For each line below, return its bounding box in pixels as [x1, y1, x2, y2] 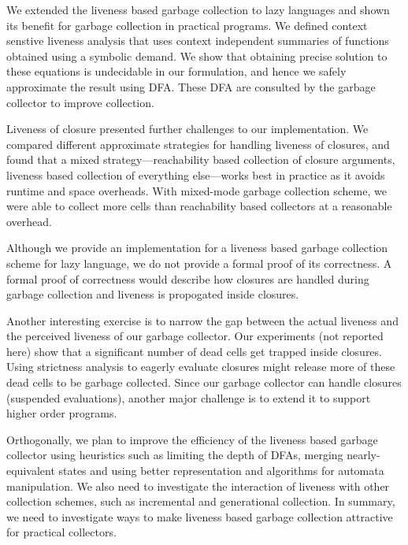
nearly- [347, 447, 380, 463]
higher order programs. [6, 405, 117, 421]
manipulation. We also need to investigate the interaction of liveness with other [6, 477, 390, 494]
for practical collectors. [6, 524, 117, 540]
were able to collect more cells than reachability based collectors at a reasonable [6, 198, 392, 214]
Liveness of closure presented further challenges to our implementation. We [6, 120, 369, 137]
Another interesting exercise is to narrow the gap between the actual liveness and [6, 312, 399, 328]
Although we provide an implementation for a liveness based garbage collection [6, 239, 388, 256]
